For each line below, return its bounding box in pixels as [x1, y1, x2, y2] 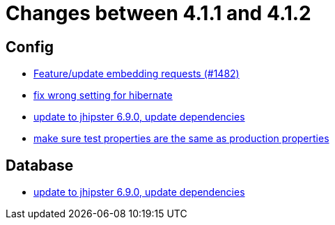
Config [6, 38, 54, 56]
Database [6, 156, 74, 174]
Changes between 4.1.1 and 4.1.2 [6, 1, 311, 25]
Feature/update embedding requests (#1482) [33, 68, 240, 80]
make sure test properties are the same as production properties [33, 132, 329, 145]
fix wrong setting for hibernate [33, 89, 173, 102]
